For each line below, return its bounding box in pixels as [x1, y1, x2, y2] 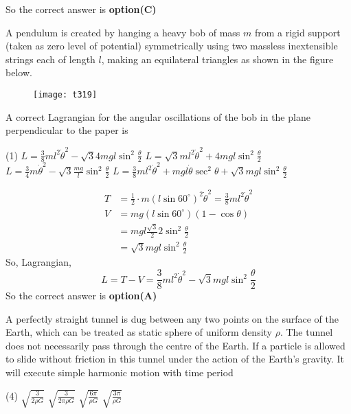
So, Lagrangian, [5, 255, 71, 269]
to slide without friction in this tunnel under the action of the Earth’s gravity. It [5, 352, 344, 366]
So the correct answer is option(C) [5, 2, 157, 16]
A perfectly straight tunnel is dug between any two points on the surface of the [5, 311, 339, 325]
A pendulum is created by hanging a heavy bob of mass [5, 25, 240, 39]
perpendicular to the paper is [5, 123, 128, 137]
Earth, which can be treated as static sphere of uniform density [5, 325, 272, 339]
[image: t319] [33, 89, 98, 100]
